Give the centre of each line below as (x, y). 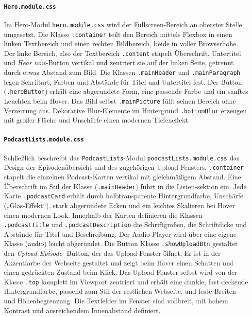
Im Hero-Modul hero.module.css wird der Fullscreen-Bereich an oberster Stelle (123, 24)
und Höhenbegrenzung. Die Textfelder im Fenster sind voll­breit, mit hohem (116, 301)
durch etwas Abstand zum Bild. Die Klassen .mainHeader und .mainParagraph (122, 72)
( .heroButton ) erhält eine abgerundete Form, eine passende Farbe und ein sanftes (126, 91)
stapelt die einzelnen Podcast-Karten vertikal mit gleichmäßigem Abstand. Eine (123, 176)
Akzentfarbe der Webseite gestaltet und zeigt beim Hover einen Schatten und (119, 262)
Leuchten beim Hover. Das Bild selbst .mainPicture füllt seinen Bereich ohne (120, 100)
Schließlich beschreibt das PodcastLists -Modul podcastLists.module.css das (122, 157)
